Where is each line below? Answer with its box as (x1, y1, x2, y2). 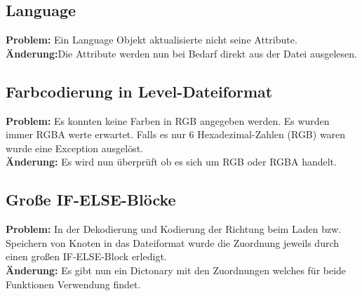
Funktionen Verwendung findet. (6, 276, 141, 291)
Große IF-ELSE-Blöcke (6, 189, 176, 210)
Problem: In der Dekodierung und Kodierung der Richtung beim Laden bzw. (6, 222, 342, 236)
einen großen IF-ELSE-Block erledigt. (6, 249, 167, 264)
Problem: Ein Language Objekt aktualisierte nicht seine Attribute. (6, 32, 297, 47)
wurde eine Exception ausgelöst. (6, 140, 143, 155)
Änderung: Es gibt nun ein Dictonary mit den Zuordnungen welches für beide (6, 262, 347, 277)
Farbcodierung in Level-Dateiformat (6, 80, 273, 102)
